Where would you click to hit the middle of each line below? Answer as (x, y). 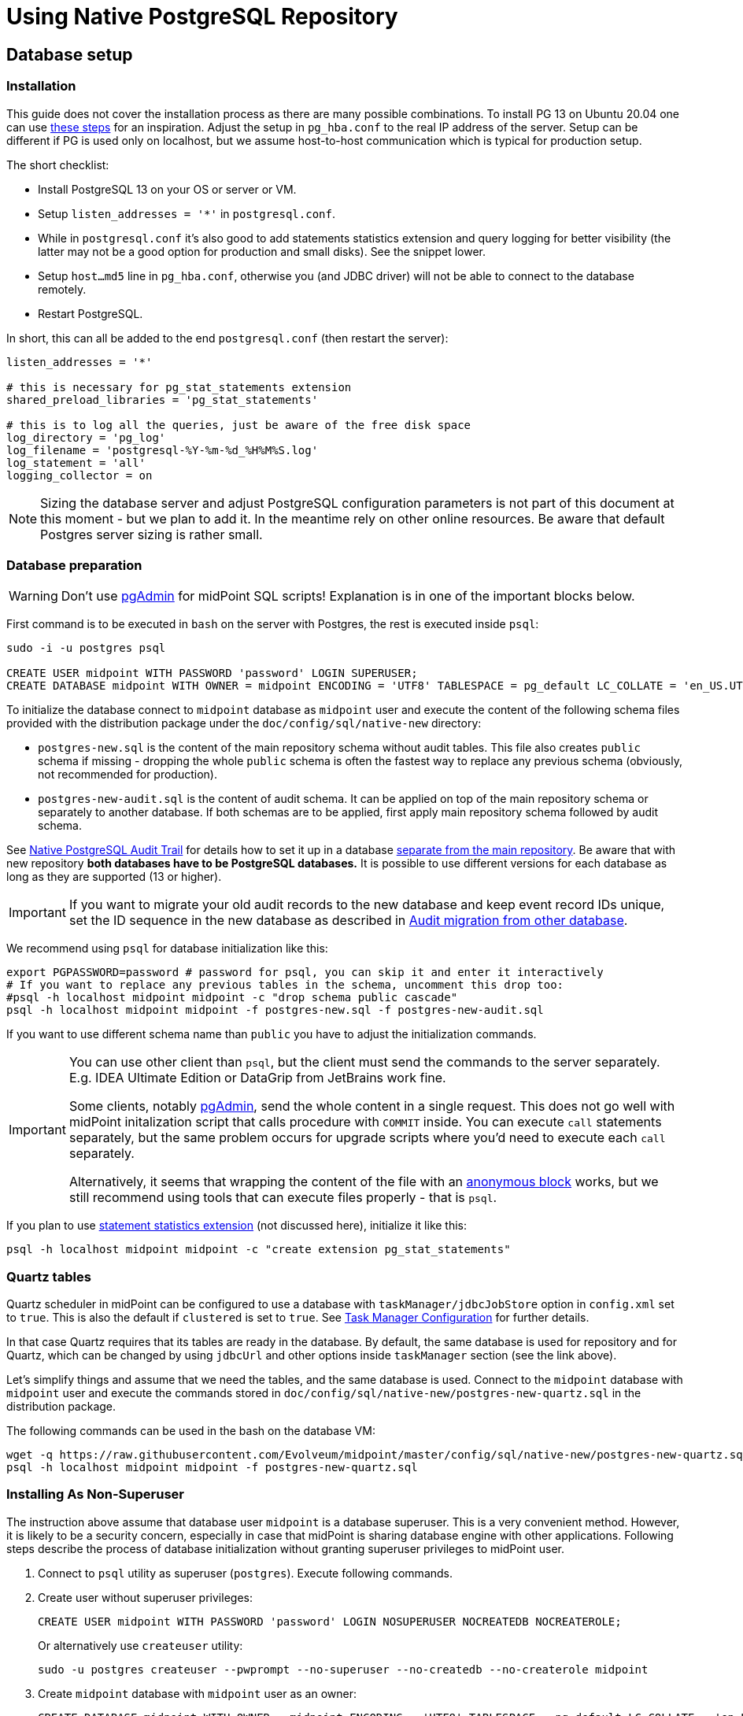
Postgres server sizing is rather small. (152, 534)
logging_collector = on (79, 475)
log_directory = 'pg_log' (86, 437)
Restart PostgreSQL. (91, 313)
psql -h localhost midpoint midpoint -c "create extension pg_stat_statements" (259, 1250)
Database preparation (74, 565)
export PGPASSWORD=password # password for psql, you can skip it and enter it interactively (305, 973)
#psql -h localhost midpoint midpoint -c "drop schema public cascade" (232, 998)
